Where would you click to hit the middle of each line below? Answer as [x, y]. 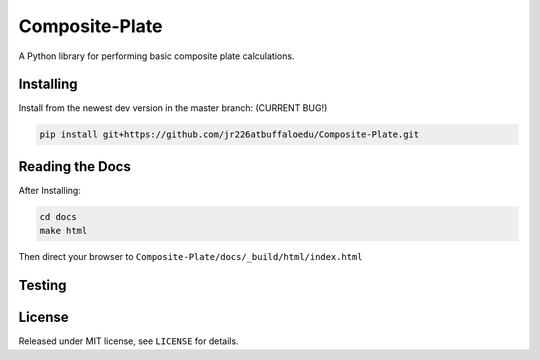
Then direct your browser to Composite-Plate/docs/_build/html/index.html [191, 257]
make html [63, 231]
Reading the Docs [75, 166]
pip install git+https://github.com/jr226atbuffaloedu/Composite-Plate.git [229, 134]
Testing [42, 285]
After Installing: [50, 190]
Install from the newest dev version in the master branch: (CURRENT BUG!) [173, 108]
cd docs [58, 216]
